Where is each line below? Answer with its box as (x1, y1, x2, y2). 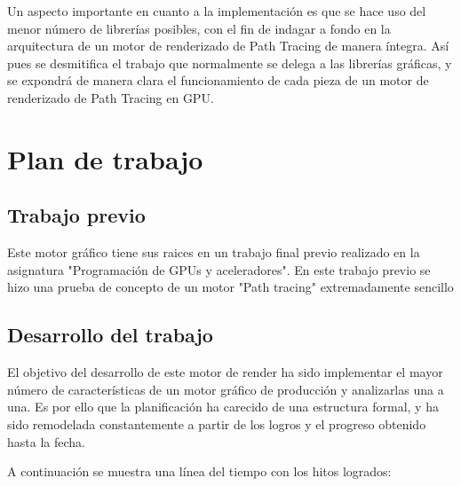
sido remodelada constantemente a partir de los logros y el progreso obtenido (7, 414, 426, 433)
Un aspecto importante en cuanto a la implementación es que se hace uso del (7, 2, 426, 20)
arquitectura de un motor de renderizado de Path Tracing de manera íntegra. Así (7, 36, 449, 55)
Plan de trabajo (7, 140, 203, 176)
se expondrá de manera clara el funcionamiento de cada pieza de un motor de (7, 71, 429, 90)
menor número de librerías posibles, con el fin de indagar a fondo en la (7, 19, 391, 37)
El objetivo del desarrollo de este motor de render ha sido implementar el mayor (7, 363, 443, 381)
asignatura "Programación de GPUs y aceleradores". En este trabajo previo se (7, 260, 431, 278)
